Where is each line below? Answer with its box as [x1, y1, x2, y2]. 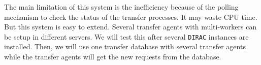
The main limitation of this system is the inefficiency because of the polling [4, 2, 239, 12]
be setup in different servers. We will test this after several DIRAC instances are [4, 31, 249, 42]
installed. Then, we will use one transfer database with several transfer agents [4, 41, 246, 52]
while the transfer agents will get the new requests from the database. [4, 51, 221, 62]
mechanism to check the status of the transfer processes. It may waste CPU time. [4, 11, 257, 22]
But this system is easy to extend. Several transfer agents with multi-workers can [4, 21, 257, 32]
